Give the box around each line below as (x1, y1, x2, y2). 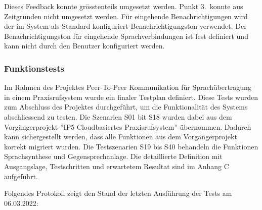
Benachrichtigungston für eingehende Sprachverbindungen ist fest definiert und (4, 30, 248, 41)
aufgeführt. (4, 171, 38, 181)
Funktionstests (4, 62, 65, 74)
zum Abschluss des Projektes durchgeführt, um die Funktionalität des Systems (4, 101, 248, 112)
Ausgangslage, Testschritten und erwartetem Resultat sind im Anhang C (4, 161, 229, 171)
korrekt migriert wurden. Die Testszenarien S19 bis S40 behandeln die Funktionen (4, 141, 258, 151)
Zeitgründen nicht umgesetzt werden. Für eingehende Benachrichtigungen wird (4, 11, 248, 21)
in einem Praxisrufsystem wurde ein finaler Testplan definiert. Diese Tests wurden (4, 91, 258, 102)
